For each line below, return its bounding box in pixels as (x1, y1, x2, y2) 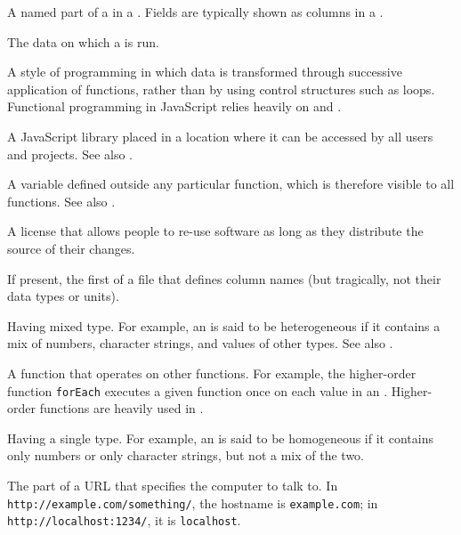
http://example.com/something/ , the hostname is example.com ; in (7, 493, 378, 512)
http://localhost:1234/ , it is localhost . (7, 511, 241, 530)
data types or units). (7, 287, 119, 305)
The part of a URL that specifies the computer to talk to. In (7, 475, 338, 494)
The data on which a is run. (7, 32, 159, 51)
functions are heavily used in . (39, 399, 204, 417)
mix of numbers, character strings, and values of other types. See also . (7, 334, 393, 353)
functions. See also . (7, 191, 116, 210)
